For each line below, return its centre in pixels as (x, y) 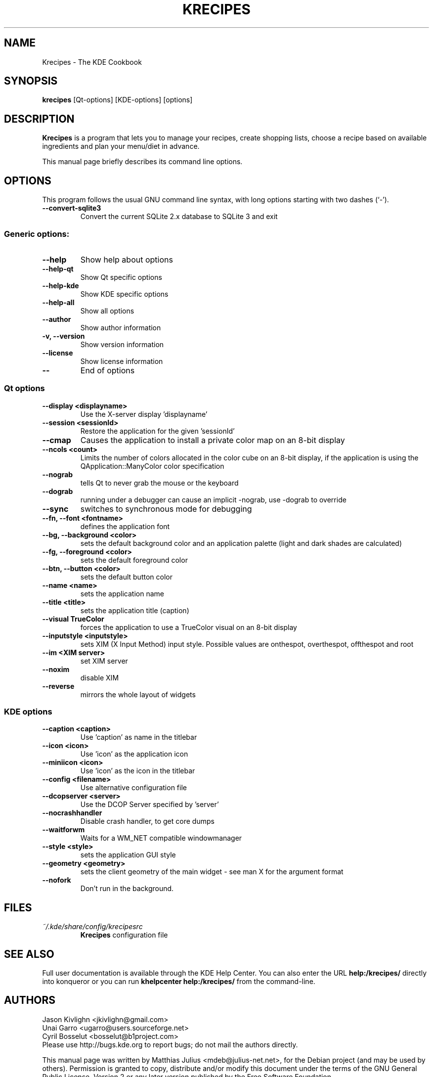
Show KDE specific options (124, 294)
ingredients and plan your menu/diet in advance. (121, 146)
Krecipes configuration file (124, 935)
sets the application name (122, 593)
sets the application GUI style (128, 855)
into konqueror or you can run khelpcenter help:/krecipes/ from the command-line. (179, 982)
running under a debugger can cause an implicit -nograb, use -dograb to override (213, 499)
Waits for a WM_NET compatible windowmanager (161, 838)
